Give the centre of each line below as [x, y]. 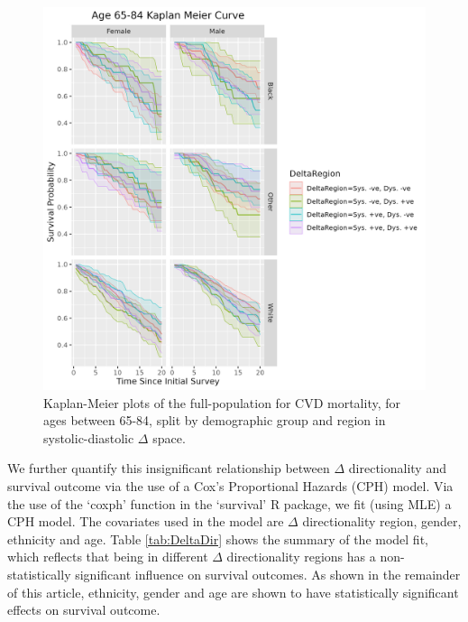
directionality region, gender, [382, 521]
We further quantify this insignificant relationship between [169, 468]
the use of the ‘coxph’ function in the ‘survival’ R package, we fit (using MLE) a [229, 503]
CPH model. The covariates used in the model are [146, 521]
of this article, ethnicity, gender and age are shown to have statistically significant [233, 592]
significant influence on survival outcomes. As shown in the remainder [268, 574]
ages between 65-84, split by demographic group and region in [215, 420]
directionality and [397, 468]
